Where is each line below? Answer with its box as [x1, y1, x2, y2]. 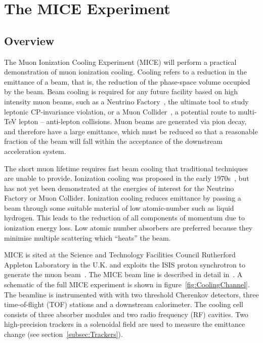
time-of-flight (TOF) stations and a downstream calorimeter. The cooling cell [4, 299, 244, 310]
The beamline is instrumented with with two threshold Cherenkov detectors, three [4, 289, 259, 299]
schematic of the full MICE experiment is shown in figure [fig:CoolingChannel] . [4, 279, 250, 290]
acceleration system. [4, 145, 66, 156]
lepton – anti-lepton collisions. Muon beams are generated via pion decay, [19, 116, 247, 127]
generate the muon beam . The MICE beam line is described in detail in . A [4, 269, 243, 280]
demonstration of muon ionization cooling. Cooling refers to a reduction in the [4, 66, 247, 77]
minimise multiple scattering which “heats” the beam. [4, 232, 171, 243]
